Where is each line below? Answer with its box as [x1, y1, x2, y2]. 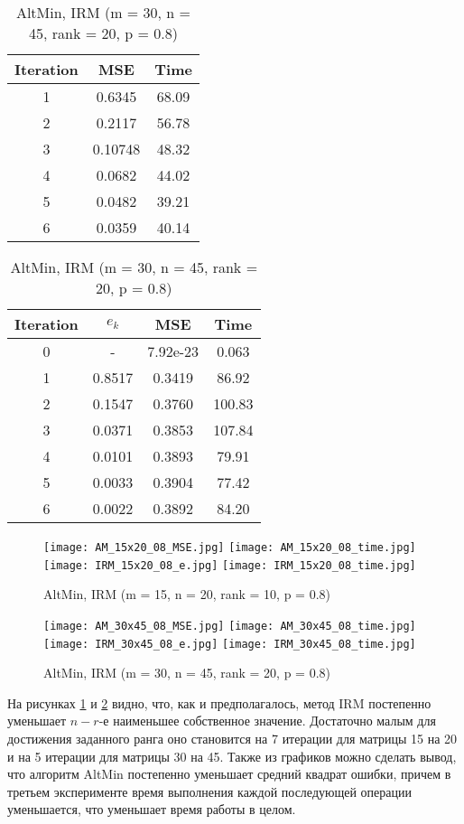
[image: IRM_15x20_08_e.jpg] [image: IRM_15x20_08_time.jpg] [43, 558, 416, 572]
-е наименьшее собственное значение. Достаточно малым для [98, 711, 436, 730]
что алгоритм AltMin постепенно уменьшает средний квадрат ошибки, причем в [7, 764, 451, 783]
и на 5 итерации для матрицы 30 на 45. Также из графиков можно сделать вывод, [7, 746, 457, 765]
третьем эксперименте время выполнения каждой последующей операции [7, 782, 413, 801]
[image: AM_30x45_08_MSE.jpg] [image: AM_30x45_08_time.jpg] [43, 619, 416, 632]
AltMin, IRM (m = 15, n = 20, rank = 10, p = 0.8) [43, 585, 330, 604]
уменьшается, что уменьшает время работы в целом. [7, 800, 296, 819]
